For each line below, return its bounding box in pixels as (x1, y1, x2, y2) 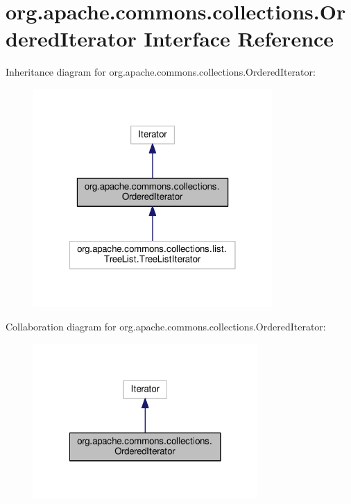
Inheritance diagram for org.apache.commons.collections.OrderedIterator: (6, 65, 316, 79)
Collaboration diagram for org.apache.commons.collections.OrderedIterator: (6, 319, 326, 334)
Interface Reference (144, 24, 334, 53)
